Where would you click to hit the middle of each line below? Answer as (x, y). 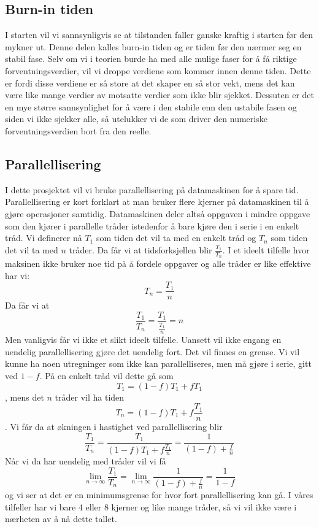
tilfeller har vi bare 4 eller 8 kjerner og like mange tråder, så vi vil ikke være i (151, 506)
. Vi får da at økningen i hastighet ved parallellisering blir (114, 427)
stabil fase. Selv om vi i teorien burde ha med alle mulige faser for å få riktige (151, 59)
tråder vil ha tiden (90, 397)
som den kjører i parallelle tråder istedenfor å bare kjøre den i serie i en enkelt (152, 225)
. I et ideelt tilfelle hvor (266, 249)
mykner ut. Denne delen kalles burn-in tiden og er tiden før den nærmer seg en (153, 46)
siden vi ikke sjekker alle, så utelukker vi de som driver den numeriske (136, 119)
